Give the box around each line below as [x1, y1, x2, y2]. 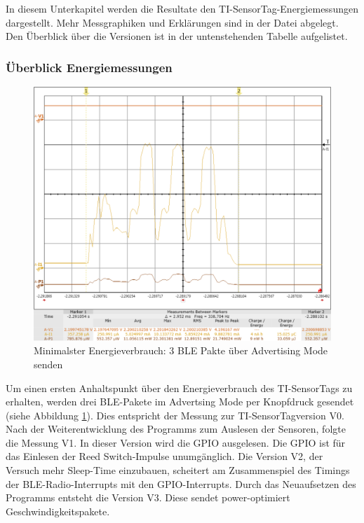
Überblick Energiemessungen [6, 58, 173, 76]
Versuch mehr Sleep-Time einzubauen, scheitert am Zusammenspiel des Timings [6, 463, 350, 477]
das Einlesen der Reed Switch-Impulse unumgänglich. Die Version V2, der [6, 449, 323, 463]
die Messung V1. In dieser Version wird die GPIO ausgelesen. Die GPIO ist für [6, 435, 346, 449]
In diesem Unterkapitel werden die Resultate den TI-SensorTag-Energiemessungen [6, 1, 358, 15]
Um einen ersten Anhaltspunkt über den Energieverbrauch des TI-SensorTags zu [6, 380, 353, 395]
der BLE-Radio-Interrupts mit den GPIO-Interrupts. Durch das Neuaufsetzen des [6, 476, 356, 491]
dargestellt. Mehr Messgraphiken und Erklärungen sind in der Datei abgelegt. [6, 15, 339, 29]
